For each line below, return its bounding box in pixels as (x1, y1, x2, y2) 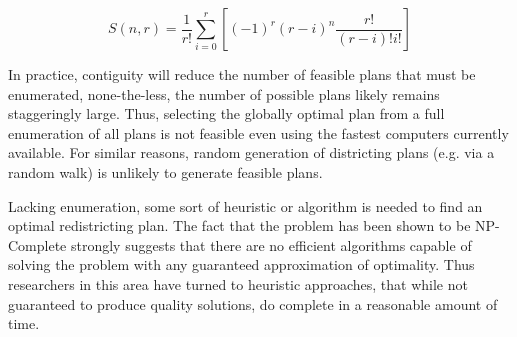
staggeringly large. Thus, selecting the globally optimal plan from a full (8, 103, 445, 124)
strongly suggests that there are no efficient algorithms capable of (70, 234, 472, 255)
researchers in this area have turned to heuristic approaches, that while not (8, 273, 468, 294)
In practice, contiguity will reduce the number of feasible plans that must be (8, 64, 476, 84)
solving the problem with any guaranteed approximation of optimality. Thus (8, 254, 475, 275)
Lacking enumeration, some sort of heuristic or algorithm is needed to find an (8, 195, 483, 216)
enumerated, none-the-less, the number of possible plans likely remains (8, 83, 440, 104)
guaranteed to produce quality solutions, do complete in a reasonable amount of (8, 293, 498, 314)
